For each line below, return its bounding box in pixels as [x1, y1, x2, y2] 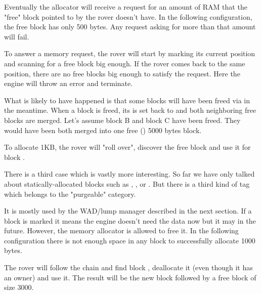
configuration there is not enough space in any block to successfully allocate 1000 [4, 235, 255, 245]
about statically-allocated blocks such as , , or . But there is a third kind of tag [4, 178, 250, 189]
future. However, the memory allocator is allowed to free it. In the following [4, 225, 239, 236]
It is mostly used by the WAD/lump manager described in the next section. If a [4, 205, 252, 216]
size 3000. [4, 282, 34, 292]
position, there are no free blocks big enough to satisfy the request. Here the [4, 68, 240, 78]
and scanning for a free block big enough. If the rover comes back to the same [4, 58, 245, 68]
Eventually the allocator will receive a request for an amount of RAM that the [4, 2, 247, 12]
